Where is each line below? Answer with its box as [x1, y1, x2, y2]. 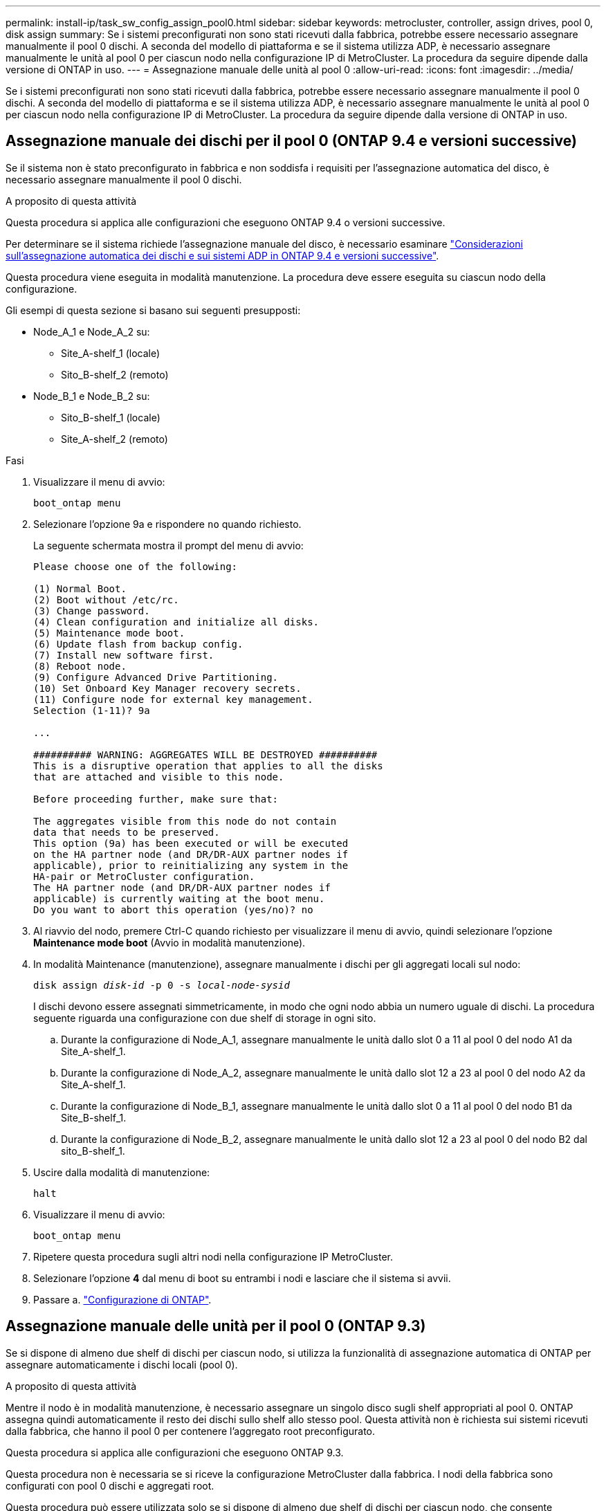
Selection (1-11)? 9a [33, 704, 150, 716]
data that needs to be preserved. [33, 826, 220, 838]
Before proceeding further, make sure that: [33, 793, 279, 805]
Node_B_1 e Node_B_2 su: [33, 390, 150, 402]
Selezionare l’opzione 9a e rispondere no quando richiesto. [33, 518, 302, 530]
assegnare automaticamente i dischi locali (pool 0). [6, 1358, 238, 1371]
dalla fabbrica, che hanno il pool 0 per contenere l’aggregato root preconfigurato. [6, 1425, 376, 1437]
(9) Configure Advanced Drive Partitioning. [33, 671, 279, 683]
